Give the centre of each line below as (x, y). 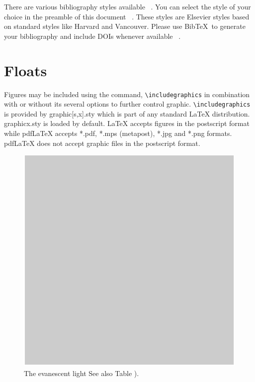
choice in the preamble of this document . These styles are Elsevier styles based (127, 16)
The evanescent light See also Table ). (82, 373)
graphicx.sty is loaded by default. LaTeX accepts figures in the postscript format (127, 123)
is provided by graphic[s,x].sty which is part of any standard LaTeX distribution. (127, 113)
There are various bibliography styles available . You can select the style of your (127, 6)
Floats (26, 70)
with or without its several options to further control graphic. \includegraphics (127, 104)
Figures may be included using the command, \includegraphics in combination (127, 94)
